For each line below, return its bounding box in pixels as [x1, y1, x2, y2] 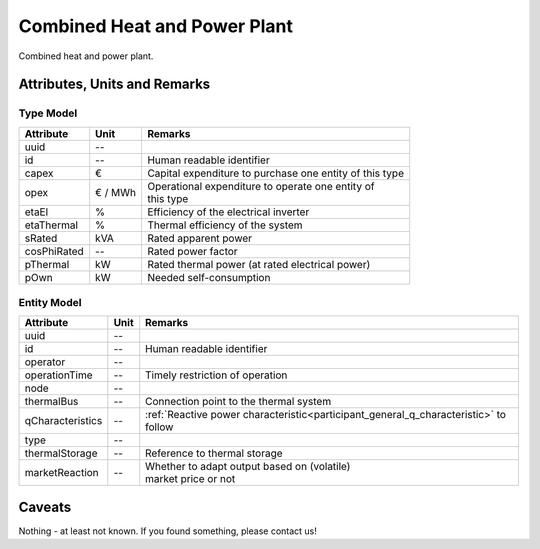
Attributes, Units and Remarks [18, 76, 211, 93]
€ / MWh [95, 185, 137, 199]
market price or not [145, 472, 236, 486]
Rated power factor [146, 244, 239, 258]
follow [145, 420, 174, 434]
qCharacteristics [24, 414, 103, 428]
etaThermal [24, 218, 79, 232]
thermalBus [24, 395, 79, 409]
